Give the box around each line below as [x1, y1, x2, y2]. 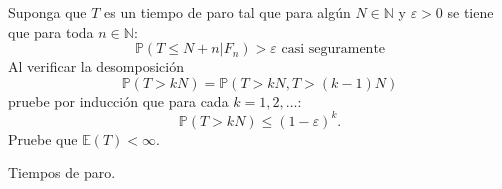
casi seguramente [281, 42, 386, 57]
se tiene [447, 2, 494, 22]
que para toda [8, 21, 94, 42]
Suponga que [8, 2, 87, 22]
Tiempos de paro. [8, 162, 116, 183]
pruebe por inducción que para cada [8, 90, 229, 111]
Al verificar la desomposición [8, 56, 185, 77]
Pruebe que [8, 128, 78, 149]
